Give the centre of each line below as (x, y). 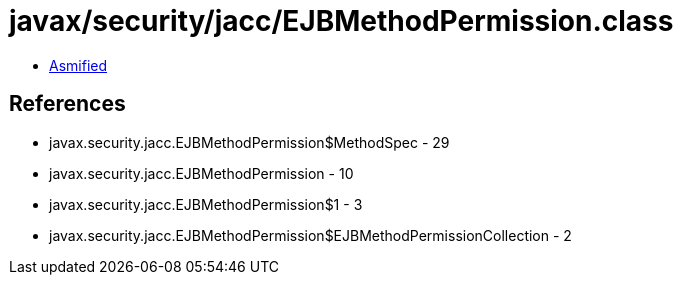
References (67, 104)
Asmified (78, 65)
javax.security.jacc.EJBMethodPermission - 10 (201, 173)
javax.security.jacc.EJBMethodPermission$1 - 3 (206, 204)
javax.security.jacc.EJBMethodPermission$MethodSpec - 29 (249, 142)
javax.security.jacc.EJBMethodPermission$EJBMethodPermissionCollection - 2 (310, 235)
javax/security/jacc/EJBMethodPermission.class (341, 21)
